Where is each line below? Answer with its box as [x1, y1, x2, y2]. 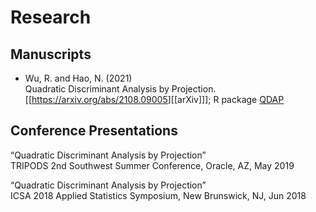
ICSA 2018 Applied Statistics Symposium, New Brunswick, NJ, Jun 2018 [10, 189, 307, 201]
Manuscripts [10, 46, 92, 63]
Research [10, 6, 92, 29]
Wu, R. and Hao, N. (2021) [24, 72, 133, 84]
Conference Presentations [10, 122, 178, 140]
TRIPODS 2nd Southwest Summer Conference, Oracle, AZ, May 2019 [10, 159, 295, 171]
